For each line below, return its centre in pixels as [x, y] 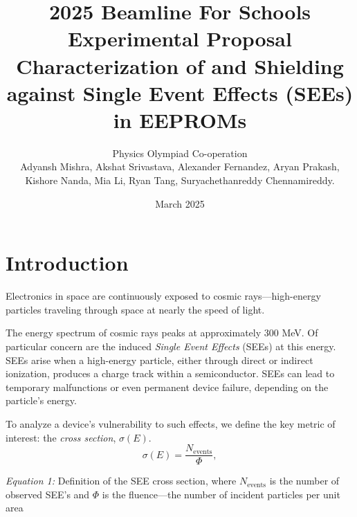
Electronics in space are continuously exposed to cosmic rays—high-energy [163, 296]
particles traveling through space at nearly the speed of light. [135, 309]
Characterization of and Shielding [180, 65]
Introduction [67, 263]
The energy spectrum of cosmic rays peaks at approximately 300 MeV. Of [162, 333]
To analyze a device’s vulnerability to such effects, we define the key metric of [171, 423]
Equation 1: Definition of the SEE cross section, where [121, 481]
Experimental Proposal [180, 38]
